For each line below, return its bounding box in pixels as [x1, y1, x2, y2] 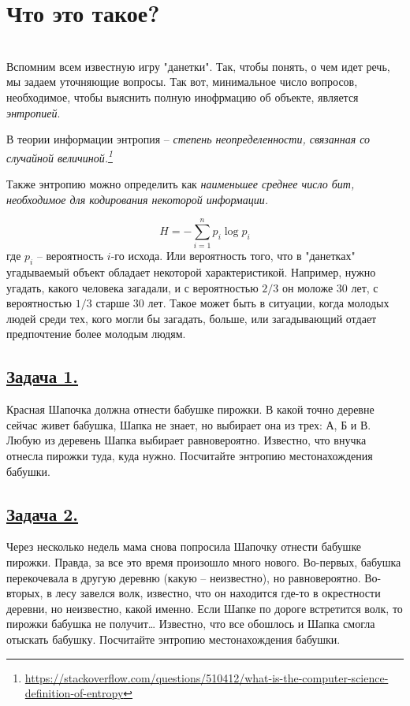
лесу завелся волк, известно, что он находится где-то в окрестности [55, 585, 381, 601]
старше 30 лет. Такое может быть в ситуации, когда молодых [95, 295, 389, 311]
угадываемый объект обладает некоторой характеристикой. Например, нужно [6, 264, 376, 281]
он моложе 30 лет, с [281, 279, 378, 295]
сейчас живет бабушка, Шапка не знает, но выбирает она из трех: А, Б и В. [6, 416, 371, 433]
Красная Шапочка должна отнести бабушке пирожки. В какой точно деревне [6, 401, 375, 418]
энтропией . [6, 104, 61, 121]
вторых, [6, 585, 43, 601]
